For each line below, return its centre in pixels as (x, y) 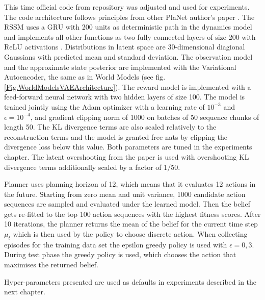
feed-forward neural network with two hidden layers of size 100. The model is (125, 97)
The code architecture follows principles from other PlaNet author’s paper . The (129, 17)
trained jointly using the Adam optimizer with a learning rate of (104, 106)
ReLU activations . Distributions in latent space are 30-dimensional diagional (125, 47)
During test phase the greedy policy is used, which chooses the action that (120, 254)
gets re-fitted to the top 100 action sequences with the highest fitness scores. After (132, 214)
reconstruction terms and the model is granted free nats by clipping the (116, 136)
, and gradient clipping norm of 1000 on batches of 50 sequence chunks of (145, 117)
